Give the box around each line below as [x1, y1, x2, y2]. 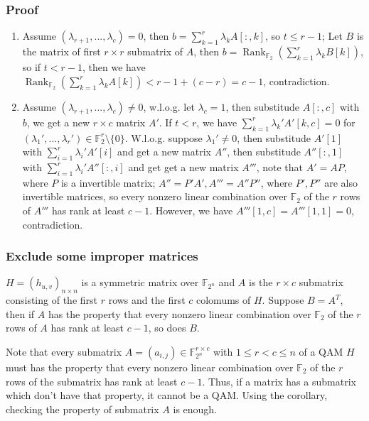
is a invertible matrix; [60, 175, 156, 190]
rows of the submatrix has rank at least [6, 373, 178, 388]
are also [324, 175, 358, 190]
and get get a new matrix [128, 160, 239, 174]
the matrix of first [22, 44, 101, 59]
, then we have [82, 60, 146, 75]
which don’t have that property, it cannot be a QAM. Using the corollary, [6, 388, 328, 403]
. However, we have [149, 202, 233, 217]
